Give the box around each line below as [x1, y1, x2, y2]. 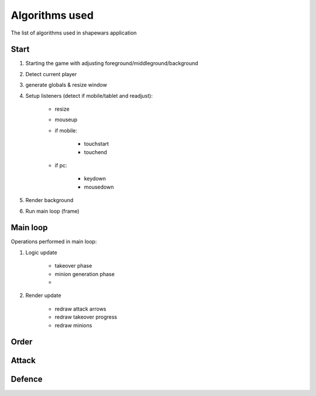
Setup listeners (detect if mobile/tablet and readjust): [25, 92, 153, 99]
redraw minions [54, 322, 92, 329]
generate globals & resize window [25, 81, 108, 88]
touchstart [84, 141, 109, 148]
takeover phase [54, 262, 92, 269]
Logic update [25, 249, 58, 256]
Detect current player [25, 70, 77, 77]
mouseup [54, 116, 78, 123]
